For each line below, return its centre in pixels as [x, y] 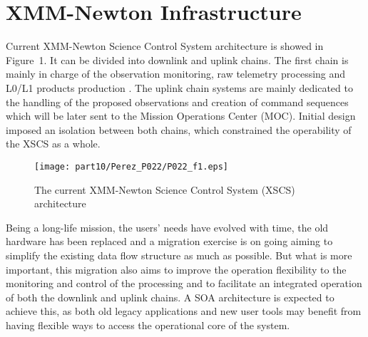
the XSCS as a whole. [53, 144]
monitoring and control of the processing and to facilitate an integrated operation [184, 283]
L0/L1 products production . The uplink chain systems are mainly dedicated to [179, 87]
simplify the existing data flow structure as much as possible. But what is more [179, 255]
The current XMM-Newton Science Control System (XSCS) [165, 189]
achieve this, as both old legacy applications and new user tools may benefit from [184, 311]
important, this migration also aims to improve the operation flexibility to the [176, 269]
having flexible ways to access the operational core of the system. [148, 325]
